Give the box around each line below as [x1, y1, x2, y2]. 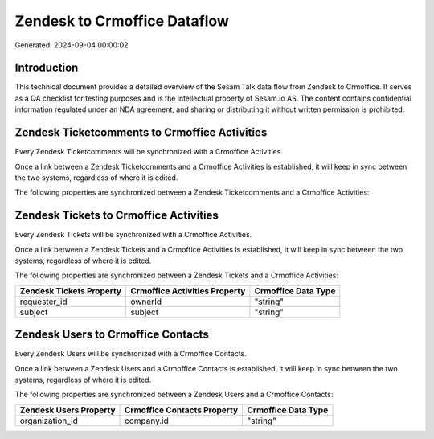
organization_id [19, 415, 78, 426]
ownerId [129, 296, 162, 307]
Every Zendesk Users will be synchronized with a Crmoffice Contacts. [14, 349, 247, 359]
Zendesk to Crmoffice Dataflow [14, 12, 229, 30]
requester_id [19, 296, 68, 307]
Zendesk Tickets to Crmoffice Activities [14, 209, 219, 223]
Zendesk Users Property [19, 404, 116, 416]
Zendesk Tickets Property [19, 285, 122, 297]
